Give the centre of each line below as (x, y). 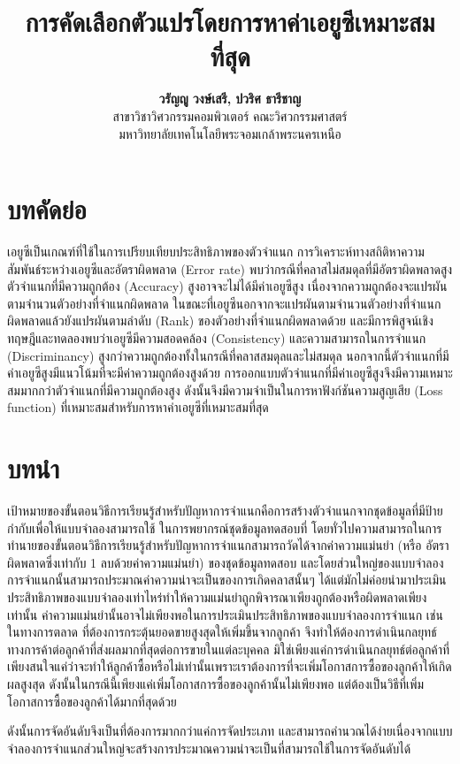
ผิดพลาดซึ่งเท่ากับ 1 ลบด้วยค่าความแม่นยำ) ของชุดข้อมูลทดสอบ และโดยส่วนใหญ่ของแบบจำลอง (226, 562)
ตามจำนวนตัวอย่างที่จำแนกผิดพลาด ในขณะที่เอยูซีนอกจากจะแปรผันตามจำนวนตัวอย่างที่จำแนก (224, 303)
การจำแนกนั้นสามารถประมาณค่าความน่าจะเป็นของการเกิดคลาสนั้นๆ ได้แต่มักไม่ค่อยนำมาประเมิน (227, 580)
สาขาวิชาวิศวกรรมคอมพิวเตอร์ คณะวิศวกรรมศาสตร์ (230, 115)
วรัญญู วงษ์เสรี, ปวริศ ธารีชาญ (230, 99)
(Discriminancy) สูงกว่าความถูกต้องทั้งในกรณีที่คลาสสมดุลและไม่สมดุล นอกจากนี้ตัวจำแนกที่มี (228, 355)
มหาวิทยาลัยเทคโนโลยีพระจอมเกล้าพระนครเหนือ (230, 133)
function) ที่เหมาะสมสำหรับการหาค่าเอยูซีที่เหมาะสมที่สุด (138, 407)
